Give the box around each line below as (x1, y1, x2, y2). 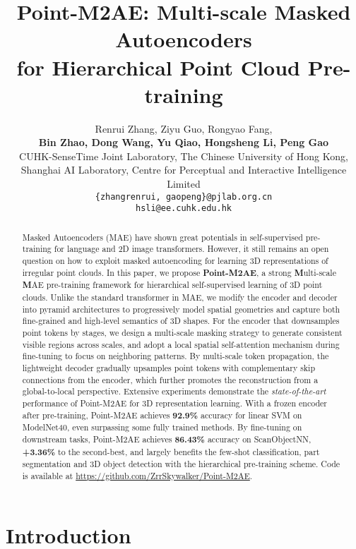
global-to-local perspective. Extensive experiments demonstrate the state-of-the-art (22, 385, 326, 397)
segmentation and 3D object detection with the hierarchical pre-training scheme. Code (22, 458, 340, 470)
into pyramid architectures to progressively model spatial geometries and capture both (22, 303, 340, 315)
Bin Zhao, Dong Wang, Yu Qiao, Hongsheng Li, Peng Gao (38, 135, 329, 150)
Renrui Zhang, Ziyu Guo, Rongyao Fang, (95, 121, 273, 135)
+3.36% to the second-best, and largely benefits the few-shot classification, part (22, 445, 320, 458)
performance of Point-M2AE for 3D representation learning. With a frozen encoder (22, 397, 328, 409)
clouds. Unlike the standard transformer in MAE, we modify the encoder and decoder (22, 291, 338, 303)
